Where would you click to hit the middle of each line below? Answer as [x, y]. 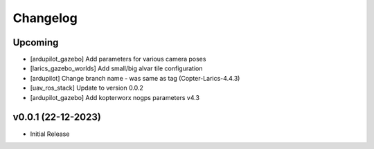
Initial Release [50, 134]
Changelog [45, 18]
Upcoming [36, 42]
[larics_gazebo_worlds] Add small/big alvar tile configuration [116, 68]
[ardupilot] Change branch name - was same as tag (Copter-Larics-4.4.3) [135, 78]
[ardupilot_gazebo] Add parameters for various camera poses [118, 59]
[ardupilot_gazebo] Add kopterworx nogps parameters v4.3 [115, 97]
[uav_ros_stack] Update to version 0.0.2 [87, 88]
